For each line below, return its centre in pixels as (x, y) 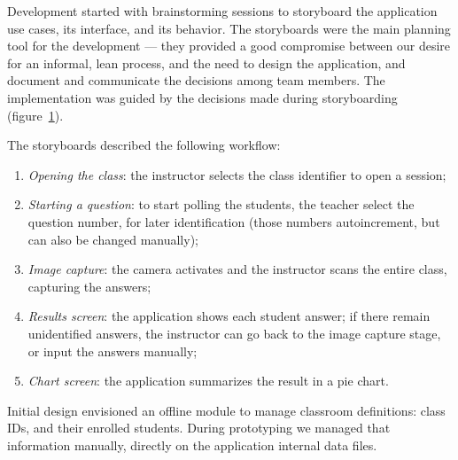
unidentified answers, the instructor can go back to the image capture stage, (234, 333)
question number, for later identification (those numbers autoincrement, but (234, 221)
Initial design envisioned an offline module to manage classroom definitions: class (226, 410)
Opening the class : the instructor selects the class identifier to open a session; (237, 174)
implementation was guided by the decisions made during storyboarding (202, 97)
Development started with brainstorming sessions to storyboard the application (222, 11)
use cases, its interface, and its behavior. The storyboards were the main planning (229, 28)
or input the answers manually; (113, 351)
